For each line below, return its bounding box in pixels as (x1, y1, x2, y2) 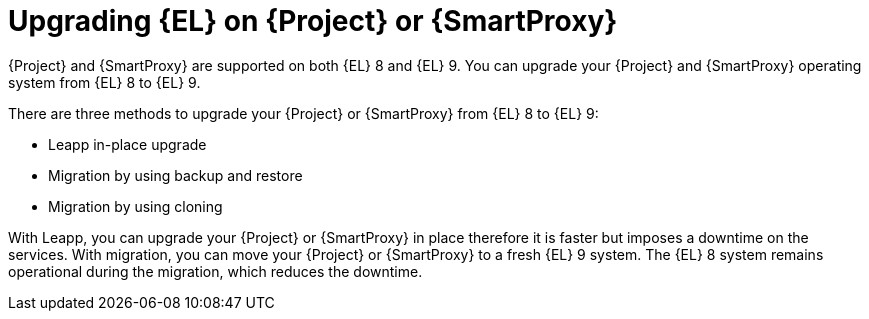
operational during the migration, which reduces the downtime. (8, 262, 423, 280)
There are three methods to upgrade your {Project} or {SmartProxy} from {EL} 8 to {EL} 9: (8, 104, 599, 122)
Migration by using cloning (48, 197, 223, 215)
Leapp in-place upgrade (48, 135, 207, 153)
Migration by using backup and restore (48, 166, 303, 184)
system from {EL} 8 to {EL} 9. (8, 73, 201, 91)
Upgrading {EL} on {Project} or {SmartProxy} (8, 4, 618, 38)
